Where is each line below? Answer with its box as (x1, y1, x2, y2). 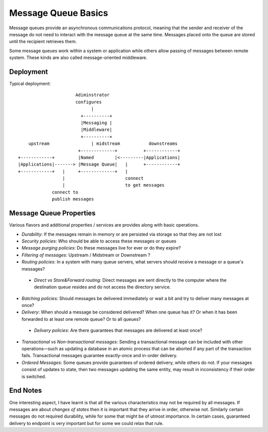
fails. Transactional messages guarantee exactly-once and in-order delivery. (21, 353, 178, 359)
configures (75, 99, 102, 105)
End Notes (9, 386, 42, 395)
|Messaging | (80, 120, 113, 125)
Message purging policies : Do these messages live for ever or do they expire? (21, 245, 181, 251)
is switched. (21, 373, 47, 379)
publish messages (52, 196, 94, 202)
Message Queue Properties (9, 209, 96, 218)
